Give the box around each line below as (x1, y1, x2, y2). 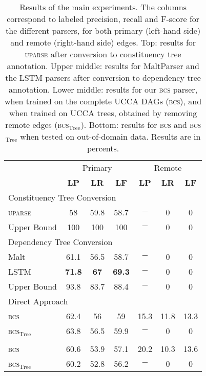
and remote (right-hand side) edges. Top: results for (10, 36, 196, 48)
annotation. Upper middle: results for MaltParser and (7, 60, 199, 72)
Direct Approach (8, 295, 68, 307)
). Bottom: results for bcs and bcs (80, 119, 201, 130)
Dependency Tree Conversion (8, 236, 113, 248)
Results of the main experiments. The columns (19, 1, 187, 13)
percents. (87, 142, 119, 154)
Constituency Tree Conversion (8, 191, 116, 203)
